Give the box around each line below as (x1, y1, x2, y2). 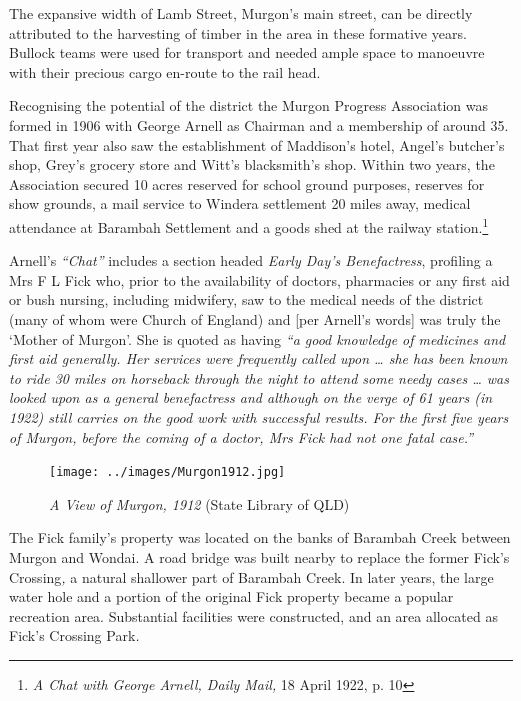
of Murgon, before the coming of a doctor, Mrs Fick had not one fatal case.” (9, 426, 474, 447)
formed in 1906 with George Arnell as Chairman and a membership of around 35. (9, 114, 509, 135)
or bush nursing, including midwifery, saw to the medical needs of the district (9, 289, 484, 310)
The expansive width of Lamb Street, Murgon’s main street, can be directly (9, 3, 473, 23)
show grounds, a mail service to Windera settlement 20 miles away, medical (9, 193, 471, 214)
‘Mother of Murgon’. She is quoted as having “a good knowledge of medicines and (9, 328, 506, 349)
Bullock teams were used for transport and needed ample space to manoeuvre (9, 42, 485, 63)
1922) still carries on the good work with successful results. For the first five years (9, 406, 509, 427)
